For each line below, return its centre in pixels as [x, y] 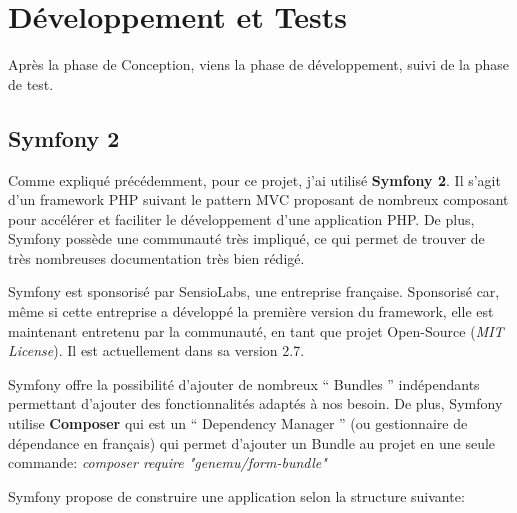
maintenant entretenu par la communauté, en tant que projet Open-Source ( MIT [256, 330]
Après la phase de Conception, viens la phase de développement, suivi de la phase [258, 64]
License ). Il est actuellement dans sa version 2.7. [156, 350]
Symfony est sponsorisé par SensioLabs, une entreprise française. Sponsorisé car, [254, 291]
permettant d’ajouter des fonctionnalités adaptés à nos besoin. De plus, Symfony [255, 403]
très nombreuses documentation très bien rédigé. [156, 257]
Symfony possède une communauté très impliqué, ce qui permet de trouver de [246, 238]
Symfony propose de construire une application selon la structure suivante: [236, 495]
